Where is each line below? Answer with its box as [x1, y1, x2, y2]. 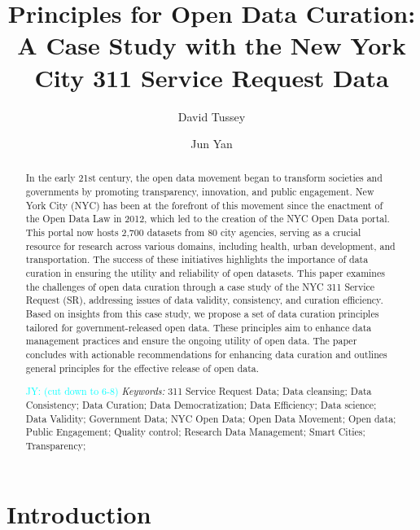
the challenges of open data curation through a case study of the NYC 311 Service [25, 279, 375, 293]
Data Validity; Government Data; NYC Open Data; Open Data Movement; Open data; [25, 411, 396, 425]
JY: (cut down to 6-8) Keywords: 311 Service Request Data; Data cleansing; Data [25, 384, 372, 398]
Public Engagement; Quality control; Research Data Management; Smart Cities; [25, 425, 365, 439]
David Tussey [177, 107, 246, 125]
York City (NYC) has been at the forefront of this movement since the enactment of [25, 198, 383, 212]
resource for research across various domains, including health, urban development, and [25, 239, 396, 252]
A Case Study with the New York [17, 28, 406, 62]
